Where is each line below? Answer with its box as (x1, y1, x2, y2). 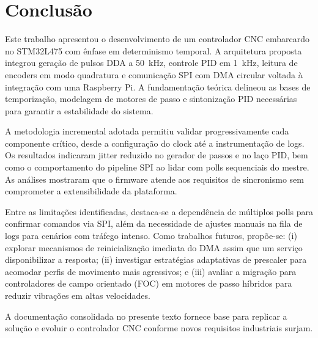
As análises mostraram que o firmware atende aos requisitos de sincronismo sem (5, 172, 304, 185)
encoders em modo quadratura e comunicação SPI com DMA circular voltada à (5, 68, 303, 81)
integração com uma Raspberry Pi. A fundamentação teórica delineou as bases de (5, 80, 311, 93)
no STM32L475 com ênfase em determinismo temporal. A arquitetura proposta (5, 44, 302, 57)
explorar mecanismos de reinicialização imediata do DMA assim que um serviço (5, 241, 303, 254)
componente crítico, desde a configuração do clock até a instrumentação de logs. (5, 136, 305, 149)
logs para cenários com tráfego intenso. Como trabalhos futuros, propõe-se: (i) (5, 229, 297, 242)
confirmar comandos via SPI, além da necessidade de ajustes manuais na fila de (5, 217, 303, 230)
